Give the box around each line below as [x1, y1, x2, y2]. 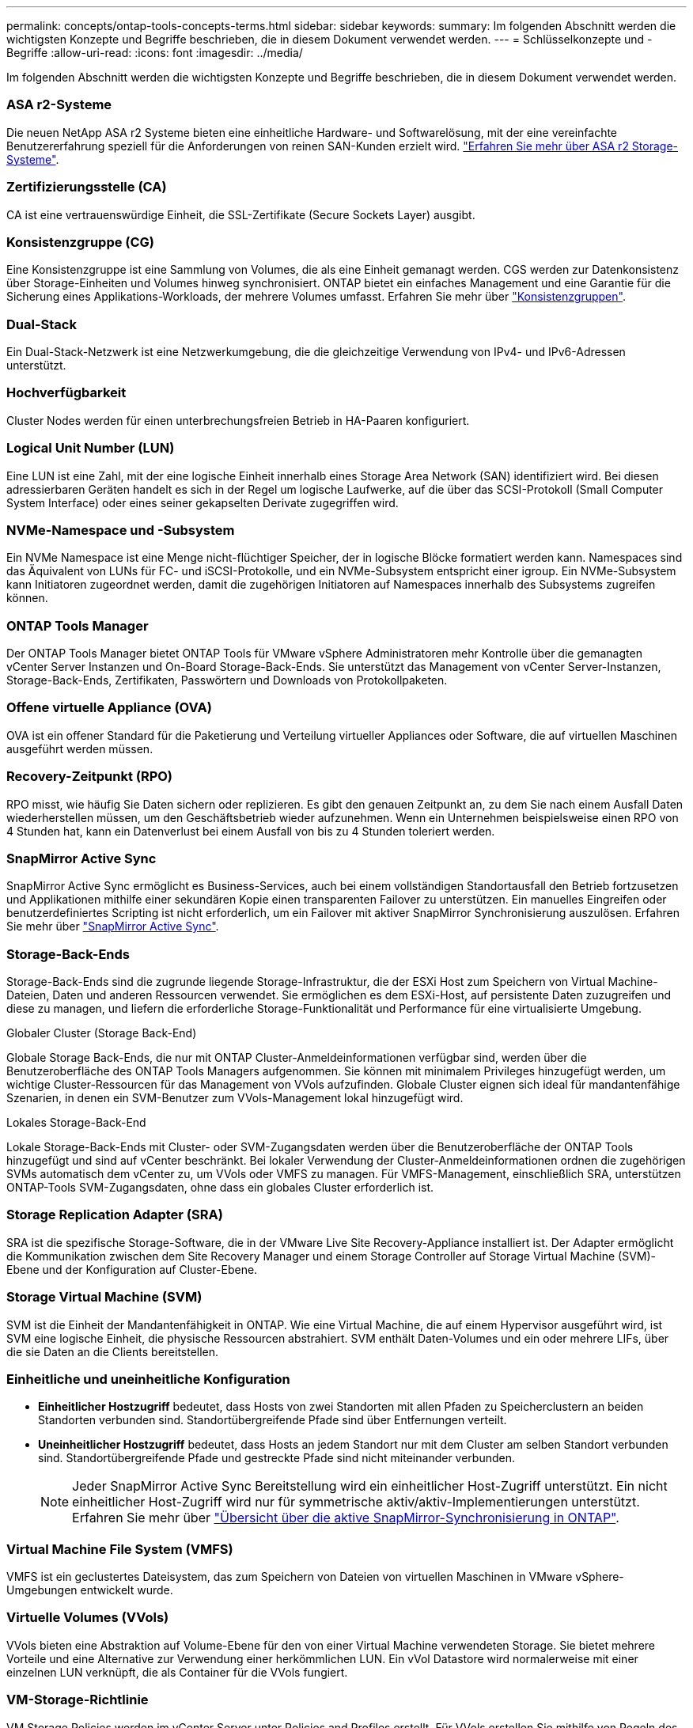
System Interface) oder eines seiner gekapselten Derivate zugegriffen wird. [6, 495, 399, 510]
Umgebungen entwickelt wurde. [6, 1583, 173, 1597]
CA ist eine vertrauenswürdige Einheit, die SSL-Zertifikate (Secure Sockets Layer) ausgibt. [6, 207, 475, 222]
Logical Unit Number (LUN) [6, 440, 175, 457]
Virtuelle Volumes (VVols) [6, 1609, 169, 1626]
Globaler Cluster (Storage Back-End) [6, 1026, 197, 1040]
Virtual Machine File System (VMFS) [6, 1540, 233, 1557]
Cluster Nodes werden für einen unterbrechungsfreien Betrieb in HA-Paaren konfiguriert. [6, 413, 470, 427]
